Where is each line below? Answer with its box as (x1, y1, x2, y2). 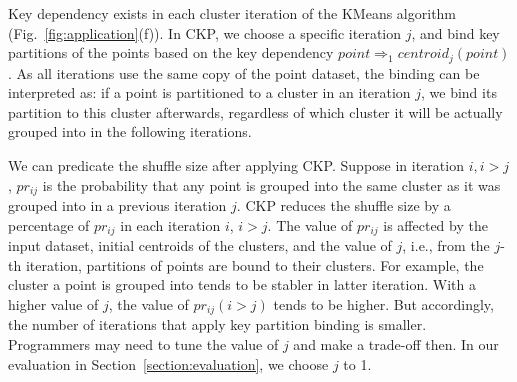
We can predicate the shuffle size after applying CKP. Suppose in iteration (8, 155, 464, 176)
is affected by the (383, 214, 488, 235)
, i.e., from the (402, 235, 490, 256)
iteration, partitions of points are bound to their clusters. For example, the (25, 254, 484, 275)
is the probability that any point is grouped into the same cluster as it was (42, 174, 501, 195)
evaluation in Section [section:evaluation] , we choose (8, 353, 329, 374)
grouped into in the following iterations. (8, 121, 252, 142)
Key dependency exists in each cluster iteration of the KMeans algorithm (8, 3, 457, 23)
